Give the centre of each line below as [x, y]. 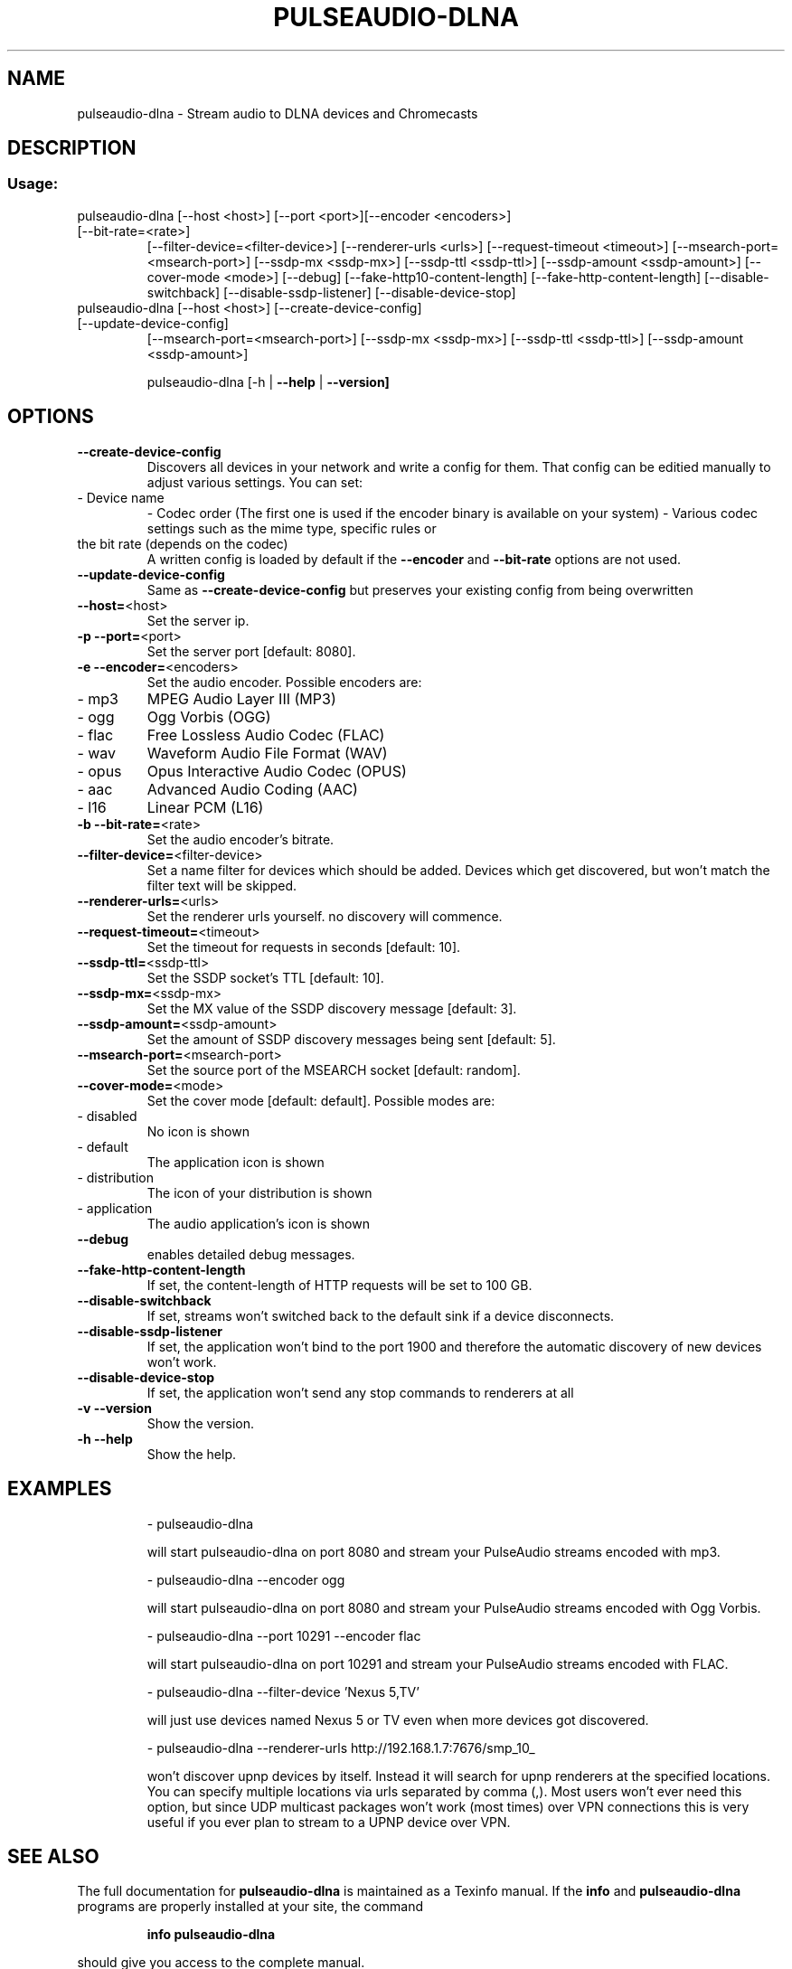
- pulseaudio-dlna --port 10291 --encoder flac [284, 1635]
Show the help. [191, 1454]
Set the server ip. [198, 620]
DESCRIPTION [72, 148]
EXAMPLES [60, 1489]
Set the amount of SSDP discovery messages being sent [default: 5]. [351, 1039]
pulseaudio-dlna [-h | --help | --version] [268, 382]
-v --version [114, 1408]
